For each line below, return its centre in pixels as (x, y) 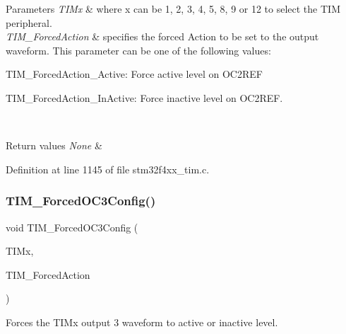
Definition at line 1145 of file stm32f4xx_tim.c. (108, 169)
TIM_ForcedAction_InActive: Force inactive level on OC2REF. (144, 97)
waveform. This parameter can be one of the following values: (138, 50)
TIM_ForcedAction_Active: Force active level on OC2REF (134, 74)
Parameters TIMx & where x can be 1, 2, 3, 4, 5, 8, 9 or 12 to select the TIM (173, 8)
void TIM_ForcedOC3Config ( (72, 227)
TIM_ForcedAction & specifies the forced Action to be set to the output (162, 36)
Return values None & (54, 145)
